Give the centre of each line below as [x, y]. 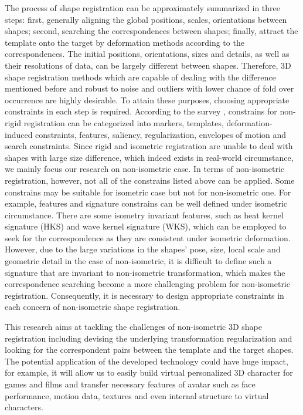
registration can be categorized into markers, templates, [124, 122]
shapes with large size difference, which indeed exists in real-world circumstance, [149, 157]
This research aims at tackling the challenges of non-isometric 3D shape [133, 327]
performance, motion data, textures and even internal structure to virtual [137, 395]
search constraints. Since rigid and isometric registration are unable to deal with [149, 146]
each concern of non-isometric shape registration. [93, 307]
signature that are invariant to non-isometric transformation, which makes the [145, 272]
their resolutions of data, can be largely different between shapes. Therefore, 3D [148, 65]
